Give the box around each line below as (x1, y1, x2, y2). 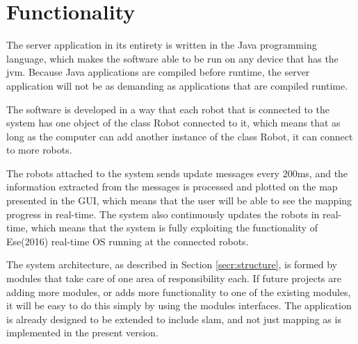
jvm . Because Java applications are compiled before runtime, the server (6, 65, 310, 79)
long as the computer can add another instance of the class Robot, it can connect (6, 129, 353, 143)
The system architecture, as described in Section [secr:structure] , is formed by (6, 257, 338, 272)
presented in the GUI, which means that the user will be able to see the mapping (6, 193, 352, 208)
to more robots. (6, 142, 72, 157)
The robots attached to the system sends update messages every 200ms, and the (6, 165, 348, 180)
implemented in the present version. (6, 325, 158, 340)
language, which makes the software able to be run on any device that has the (6, 51, 339, 65)
